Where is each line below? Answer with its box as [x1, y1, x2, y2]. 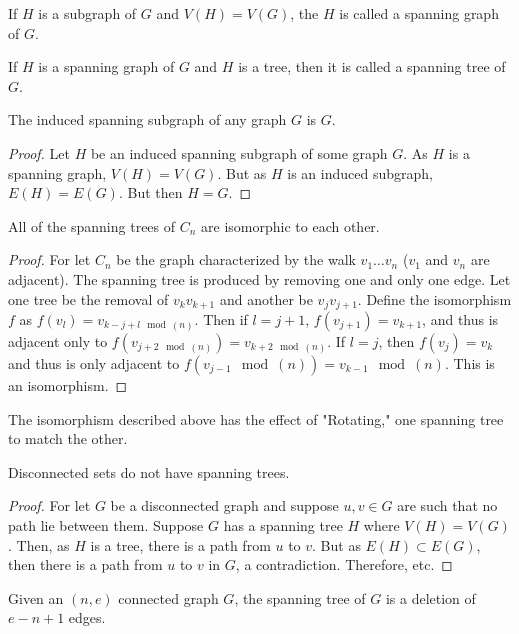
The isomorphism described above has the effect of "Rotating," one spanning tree [8, 408, 504, 429]
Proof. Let [8, 142, 70, 163]
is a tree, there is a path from [90, 534, 271, 555]
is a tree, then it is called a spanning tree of [238, 56, 506, 77]
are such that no [397, 495, 498, 516]
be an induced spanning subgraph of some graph [90, 142, 388, 163]
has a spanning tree [223, 514, 343, 535]
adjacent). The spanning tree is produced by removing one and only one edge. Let [8, 268, 511, 289]
